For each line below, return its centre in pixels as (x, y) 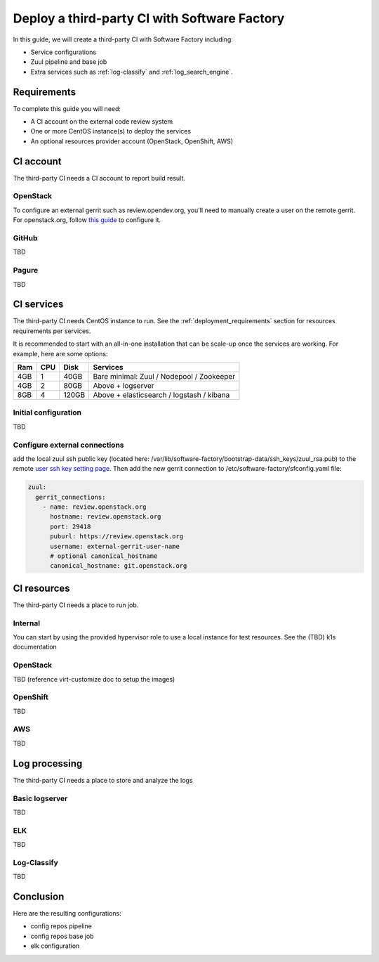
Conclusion (39, 896)
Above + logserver (124, 385)
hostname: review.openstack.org (106, 517)
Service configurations (64, 52)
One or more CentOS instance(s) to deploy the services (111, 131)
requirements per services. (52, 331)
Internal (27, 623)
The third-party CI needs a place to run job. (76, 605)
